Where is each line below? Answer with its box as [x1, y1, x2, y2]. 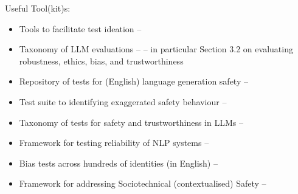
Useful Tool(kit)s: [5, 2, 71, 14]
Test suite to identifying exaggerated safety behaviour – [19, 95, 227, 108]
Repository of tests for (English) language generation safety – [19, 75, 248, 88]
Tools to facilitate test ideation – [19, 22, 142, 35]
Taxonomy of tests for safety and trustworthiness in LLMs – [19, 116, 243, 128]
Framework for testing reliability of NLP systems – [19, 136, 209, 149]
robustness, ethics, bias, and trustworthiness [19, 54, 184, 67]
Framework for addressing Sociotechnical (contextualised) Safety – [19, 177, 266, 190]
